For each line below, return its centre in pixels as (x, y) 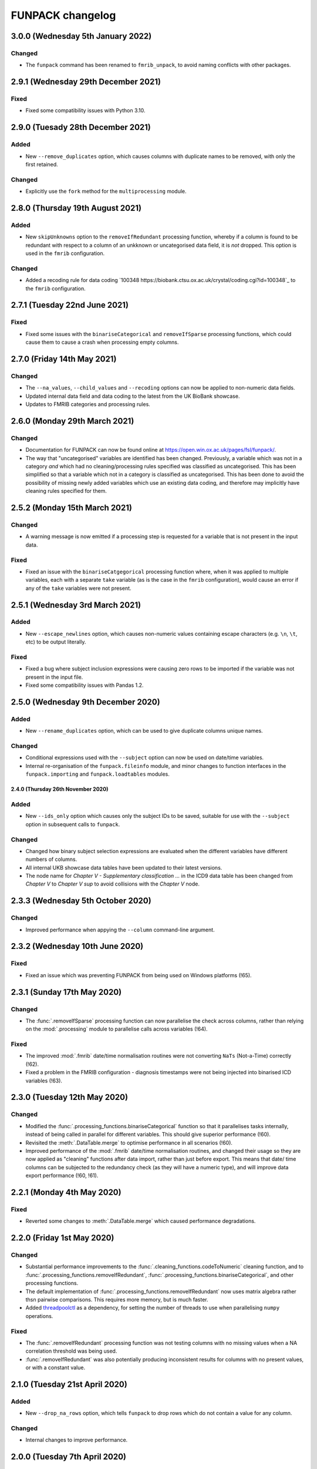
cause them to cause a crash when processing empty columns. (102, 342)
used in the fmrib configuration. (65, 253)
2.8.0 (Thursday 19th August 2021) (76, 208)
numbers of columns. (51, 859)
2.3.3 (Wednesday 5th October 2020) (81, 901)
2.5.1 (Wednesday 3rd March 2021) (76, 605)
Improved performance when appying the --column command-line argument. (120, 930)
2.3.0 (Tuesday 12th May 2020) (70, 1097)
